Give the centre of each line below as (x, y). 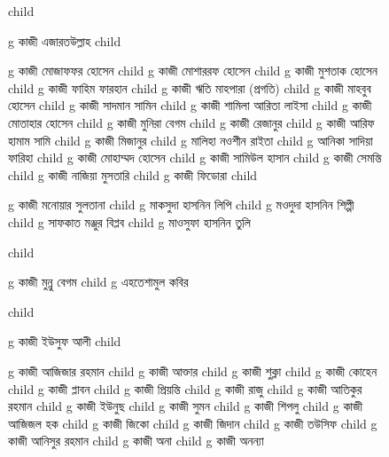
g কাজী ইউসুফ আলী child (65, 341)
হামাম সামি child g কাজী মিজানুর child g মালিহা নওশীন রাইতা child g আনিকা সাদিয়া (191, 140)
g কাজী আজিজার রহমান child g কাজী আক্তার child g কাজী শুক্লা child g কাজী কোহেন (193, 370)
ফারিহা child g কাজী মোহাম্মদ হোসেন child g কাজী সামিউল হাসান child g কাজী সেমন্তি (195, 158)
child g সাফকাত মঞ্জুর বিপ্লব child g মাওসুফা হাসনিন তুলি (129, 221)
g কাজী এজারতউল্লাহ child (65, 40)
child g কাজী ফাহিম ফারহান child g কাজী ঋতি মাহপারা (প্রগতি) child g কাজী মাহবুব (190, 87)
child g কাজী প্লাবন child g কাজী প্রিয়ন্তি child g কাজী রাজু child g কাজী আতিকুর (185, 388)
